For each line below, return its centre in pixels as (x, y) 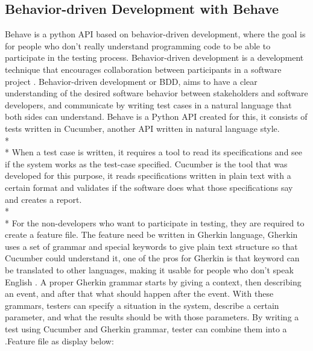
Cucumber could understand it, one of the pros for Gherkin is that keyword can (152, 258)
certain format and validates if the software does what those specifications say (149, 187)
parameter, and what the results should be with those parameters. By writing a (152, 317)
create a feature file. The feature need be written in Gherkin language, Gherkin (151, 235)
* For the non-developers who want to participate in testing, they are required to (155, 222)
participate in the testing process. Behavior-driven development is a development (154, 57)
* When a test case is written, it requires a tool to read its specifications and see (154, 152)
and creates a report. (43, 199)
